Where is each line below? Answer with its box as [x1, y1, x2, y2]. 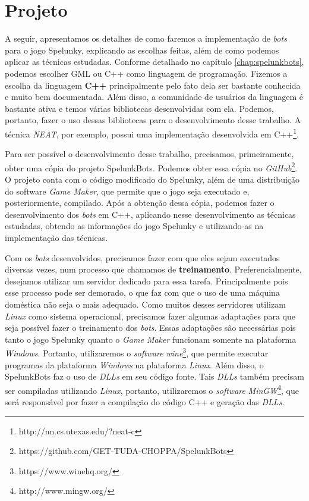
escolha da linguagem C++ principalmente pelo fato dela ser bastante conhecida [5, 79, 301, 91]
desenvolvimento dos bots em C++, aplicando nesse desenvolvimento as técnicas [5, 208, 296, 220]
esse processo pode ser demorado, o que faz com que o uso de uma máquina [5, 286, 280, 299]
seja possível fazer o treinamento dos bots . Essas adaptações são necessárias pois [5, 321, 296, 334]
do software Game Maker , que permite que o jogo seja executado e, [5, 184, 250, 197]
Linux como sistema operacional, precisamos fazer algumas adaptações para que [5, 309, 295, 322]
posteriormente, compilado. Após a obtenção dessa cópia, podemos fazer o [5, 196, 275, 209]
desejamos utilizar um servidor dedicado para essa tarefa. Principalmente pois [5, 274, 288, 287]
